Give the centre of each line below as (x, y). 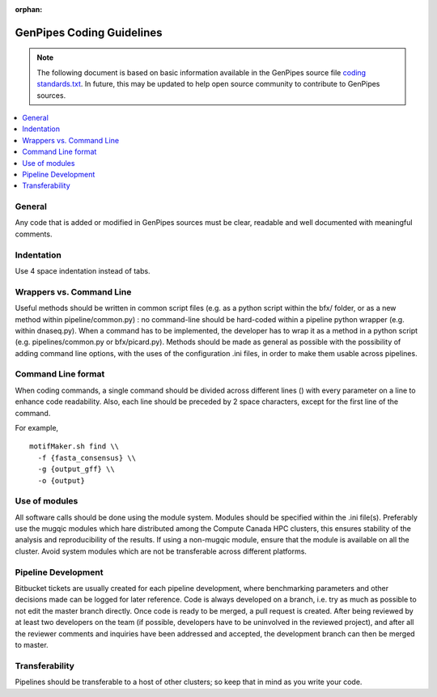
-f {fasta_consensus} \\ (87, 458)
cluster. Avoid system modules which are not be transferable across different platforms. (161, 551)
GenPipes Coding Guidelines (89, 32)
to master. (32, 644)
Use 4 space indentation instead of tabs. (83, 270)
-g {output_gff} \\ (76, 469)
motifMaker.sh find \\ (74, 446)
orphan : (29, 9)
